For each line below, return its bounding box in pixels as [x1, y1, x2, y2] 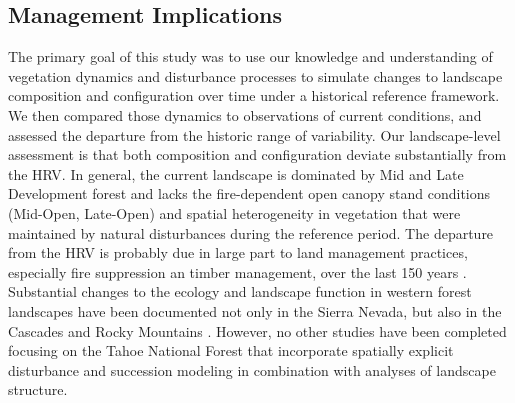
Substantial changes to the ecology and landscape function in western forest [8, 281, 472, 302]
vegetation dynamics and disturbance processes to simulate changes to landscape [8, 65, 503, 86]
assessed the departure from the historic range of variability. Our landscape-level [8, 124, 501, 145]
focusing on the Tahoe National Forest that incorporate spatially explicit [8, 340, 454, 361]
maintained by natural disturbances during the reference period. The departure [8, 222, 494, 243]
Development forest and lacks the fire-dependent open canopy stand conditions [8, 183, 491, 204]
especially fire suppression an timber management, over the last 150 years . [8, 261, 467, 282]
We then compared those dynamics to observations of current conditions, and [8, 104, 482, 125]
